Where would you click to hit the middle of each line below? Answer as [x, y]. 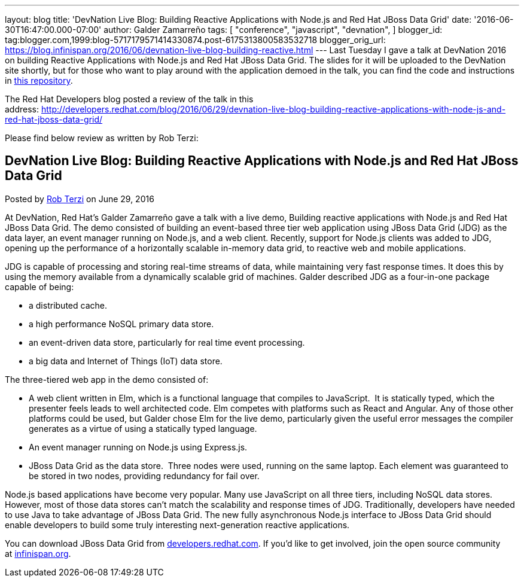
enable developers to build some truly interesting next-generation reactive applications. [177, 525]
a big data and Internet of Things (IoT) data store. [126, 361]
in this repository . [39, 80]
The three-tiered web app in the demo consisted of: [107, 379]
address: [22, 109]
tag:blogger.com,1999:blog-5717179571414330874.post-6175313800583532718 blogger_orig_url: [195, 40]
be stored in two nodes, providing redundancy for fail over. [144, 476]
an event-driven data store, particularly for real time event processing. [167, 342]
